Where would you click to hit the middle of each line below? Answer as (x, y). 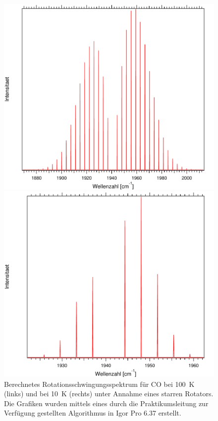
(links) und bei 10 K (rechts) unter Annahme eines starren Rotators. (109, 394)
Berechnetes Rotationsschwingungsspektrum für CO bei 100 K (99, 384)
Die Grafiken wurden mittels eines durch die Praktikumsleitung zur (106, 403)
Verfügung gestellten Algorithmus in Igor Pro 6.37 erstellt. (93, 413)
